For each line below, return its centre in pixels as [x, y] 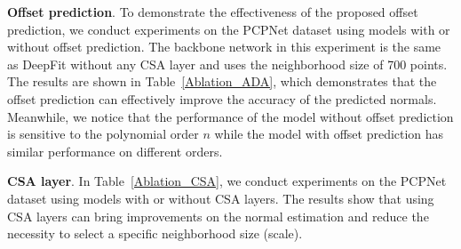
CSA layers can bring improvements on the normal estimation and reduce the [218, 216]
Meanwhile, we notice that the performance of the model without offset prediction [230, 116]
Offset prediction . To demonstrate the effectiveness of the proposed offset [213, 12]
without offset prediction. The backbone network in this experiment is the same [224, 47]
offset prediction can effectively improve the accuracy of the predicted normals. [222, 98]
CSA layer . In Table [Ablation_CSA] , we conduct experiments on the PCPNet [227, 181]
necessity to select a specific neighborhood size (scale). [155, 233]
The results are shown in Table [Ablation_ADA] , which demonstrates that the [222, 81]
